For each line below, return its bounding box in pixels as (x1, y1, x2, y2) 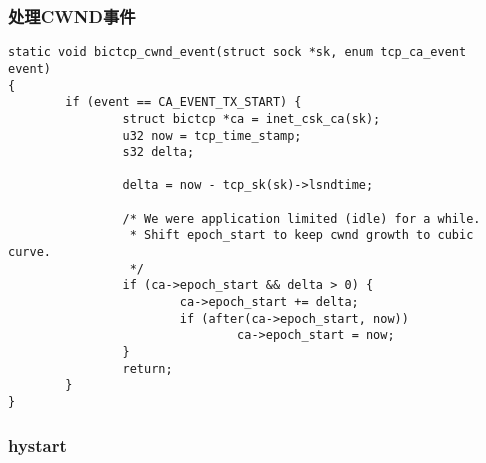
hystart (8, 432, 67, 457)
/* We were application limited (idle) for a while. (122, 211, 481, 226)
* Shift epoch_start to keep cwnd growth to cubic (129, 228, 474, 243)
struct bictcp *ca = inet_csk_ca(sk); (122, 111, 381, 126)
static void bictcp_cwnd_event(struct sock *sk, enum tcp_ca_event (8, 45, 467, 60)
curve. (8, 245, 51, 260)
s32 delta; (122, 145, 195, 160)
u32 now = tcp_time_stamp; (122, 128, 302, 143)
